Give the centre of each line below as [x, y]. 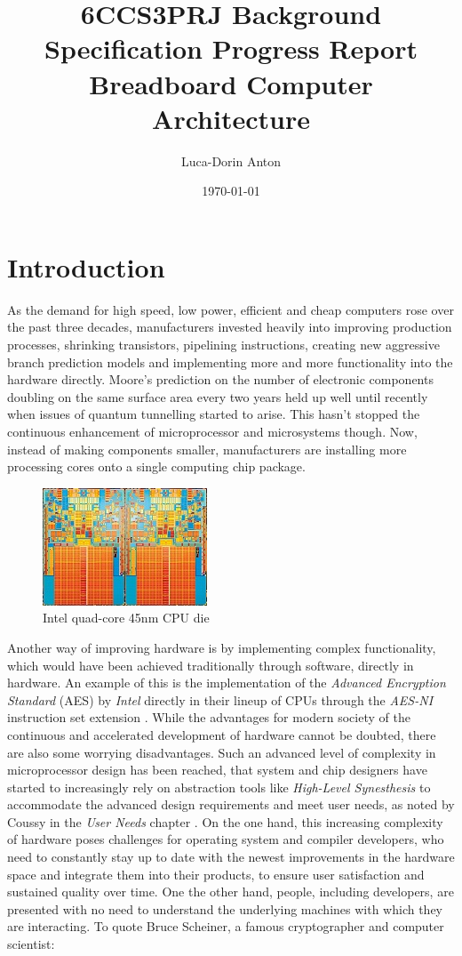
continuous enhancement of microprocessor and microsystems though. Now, [212, 431]
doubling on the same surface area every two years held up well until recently [218, 396]
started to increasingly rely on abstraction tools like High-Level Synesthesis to [219, 787]
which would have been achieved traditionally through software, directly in [211, 665]
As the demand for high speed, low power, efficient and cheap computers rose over [231, 309]
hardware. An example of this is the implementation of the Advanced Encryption [227, 683]
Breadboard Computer [231, 83]
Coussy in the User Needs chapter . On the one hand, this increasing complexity [225, 821]
